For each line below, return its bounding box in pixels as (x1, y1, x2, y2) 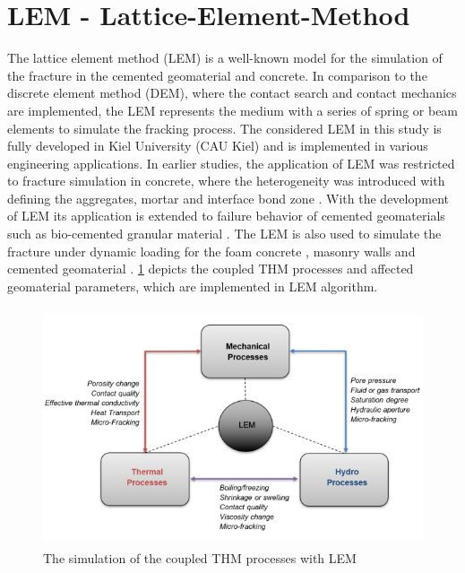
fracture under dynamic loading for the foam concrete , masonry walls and (7, 241, 416, 260)
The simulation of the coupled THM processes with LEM (43, 548, 357, 567)
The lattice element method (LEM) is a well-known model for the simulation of (7, 48, 443, 67)
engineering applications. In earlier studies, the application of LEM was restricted (7, 153, 455, 172)
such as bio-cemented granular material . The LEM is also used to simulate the (7, 224, 442, 243)
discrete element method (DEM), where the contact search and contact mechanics (7, 83, 457, 102)
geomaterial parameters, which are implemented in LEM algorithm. (7, 276, 378, 295)
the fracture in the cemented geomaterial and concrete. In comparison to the (7, 65, 427, 84)
